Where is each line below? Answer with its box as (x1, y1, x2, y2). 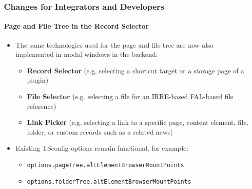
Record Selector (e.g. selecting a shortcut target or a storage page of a (27, 65, 245, 75)
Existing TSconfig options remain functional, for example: (15, 143, 189, 153)
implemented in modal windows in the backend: (15, 49, 158, 59)
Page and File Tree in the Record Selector (4, 21, 149, 31)
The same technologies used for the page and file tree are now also (15, 39, 213, 50)
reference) (27, 101, 57, 111)
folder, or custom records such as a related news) (27, 126, 173, 137)
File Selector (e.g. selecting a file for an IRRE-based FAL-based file (27, 91, 233, 102)
